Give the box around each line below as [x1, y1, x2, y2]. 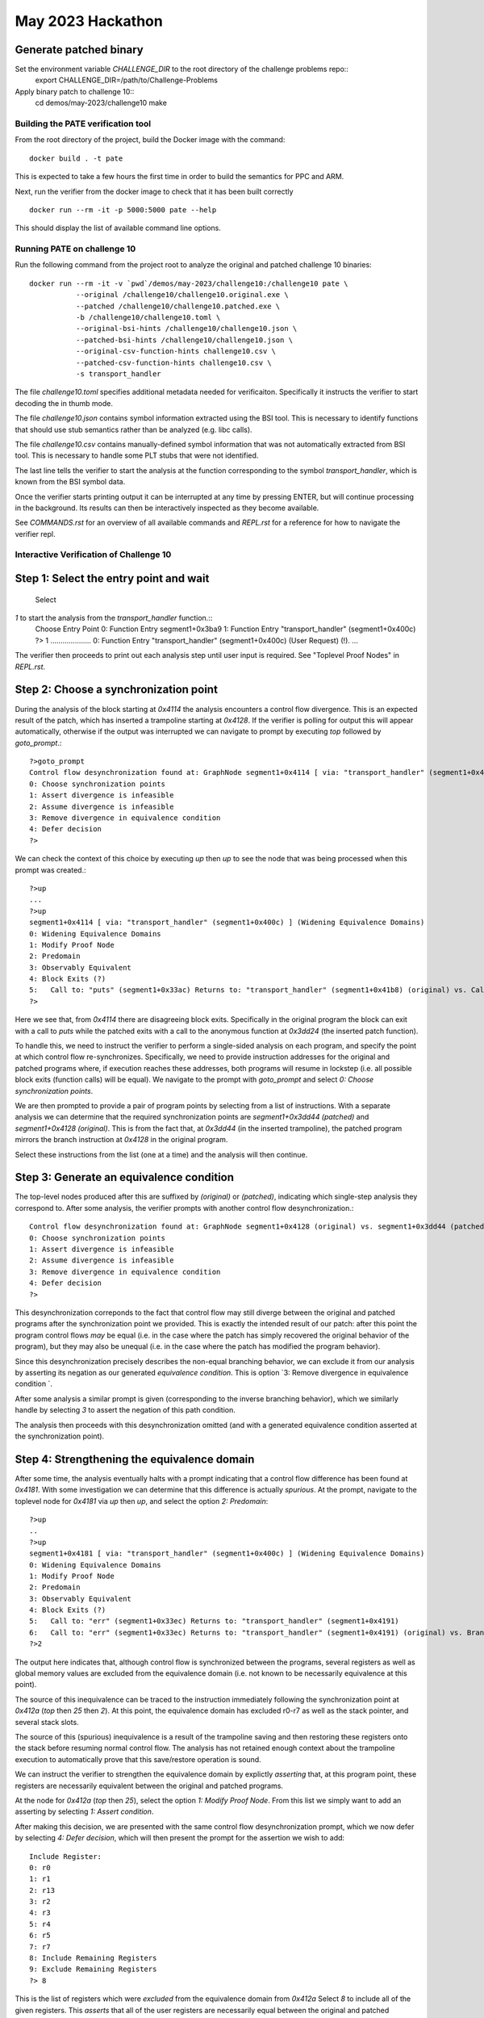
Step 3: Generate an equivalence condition [15, 1170, 234, 1184]
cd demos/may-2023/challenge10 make [35, 98, 167, 108]
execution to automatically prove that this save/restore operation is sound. [15, 1754, 261, 1764]
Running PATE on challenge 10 [15, 243, 136, 254]
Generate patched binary [15, 43, 144, 57]
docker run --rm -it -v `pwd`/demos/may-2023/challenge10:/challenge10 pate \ [29, 278, 348, 288]
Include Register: [29, 1852, 102, 1861]
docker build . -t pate [29, 153, 123, 163]
